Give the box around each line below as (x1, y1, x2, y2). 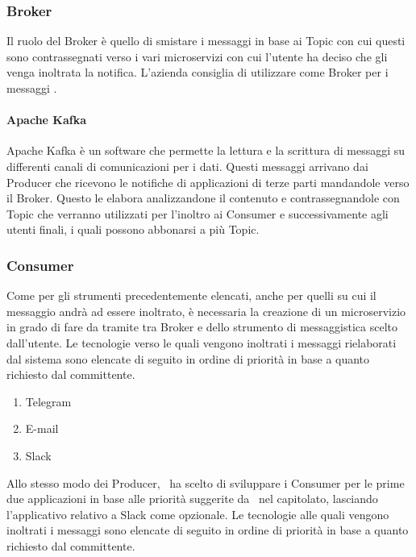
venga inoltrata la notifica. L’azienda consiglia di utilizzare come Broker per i (6, 64, 389, 81)
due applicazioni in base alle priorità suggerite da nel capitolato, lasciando (6, 490, 378, 507)
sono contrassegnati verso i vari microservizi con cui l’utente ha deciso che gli (6, 48, 388, 64)
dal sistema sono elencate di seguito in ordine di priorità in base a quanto (6, 350, 370, 367)
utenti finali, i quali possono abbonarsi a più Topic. (6, 221, 260, 238)
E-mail (25, 420, 59, 437)
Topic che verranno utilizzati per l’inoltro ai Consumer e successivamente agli (6, 205, 389, 222)
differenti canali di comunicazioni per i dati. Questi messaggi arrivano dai (6, 157, 368, 174)
